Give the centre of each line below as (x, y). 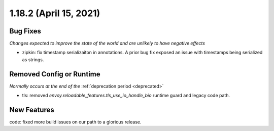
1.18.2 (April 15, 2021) (55, 13)
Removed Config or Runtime (55, 74)
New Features (32, 110)
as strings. (33, 59)
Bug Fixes (25, 31)
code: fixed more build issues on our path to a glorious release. (75, 122)
